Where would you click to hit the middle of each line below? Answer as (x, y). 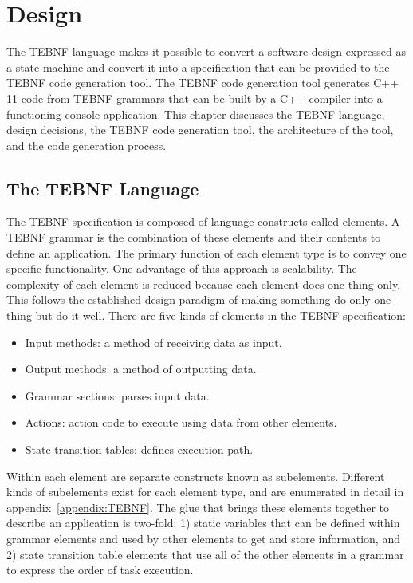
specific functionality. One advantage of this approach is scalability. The (182, 268)
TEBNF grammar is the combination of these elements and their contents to (194, 237)
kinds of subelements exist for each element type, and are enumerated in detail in (205, 492)
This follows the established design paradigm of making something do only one (199, 299)
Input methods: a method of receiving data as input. (153, 342)
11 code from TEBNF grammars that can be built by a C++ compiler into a (195, 98)
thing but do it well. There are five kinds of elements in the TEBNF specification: (206, 315)
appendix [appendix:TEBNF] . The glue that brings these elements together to (198, 507)
